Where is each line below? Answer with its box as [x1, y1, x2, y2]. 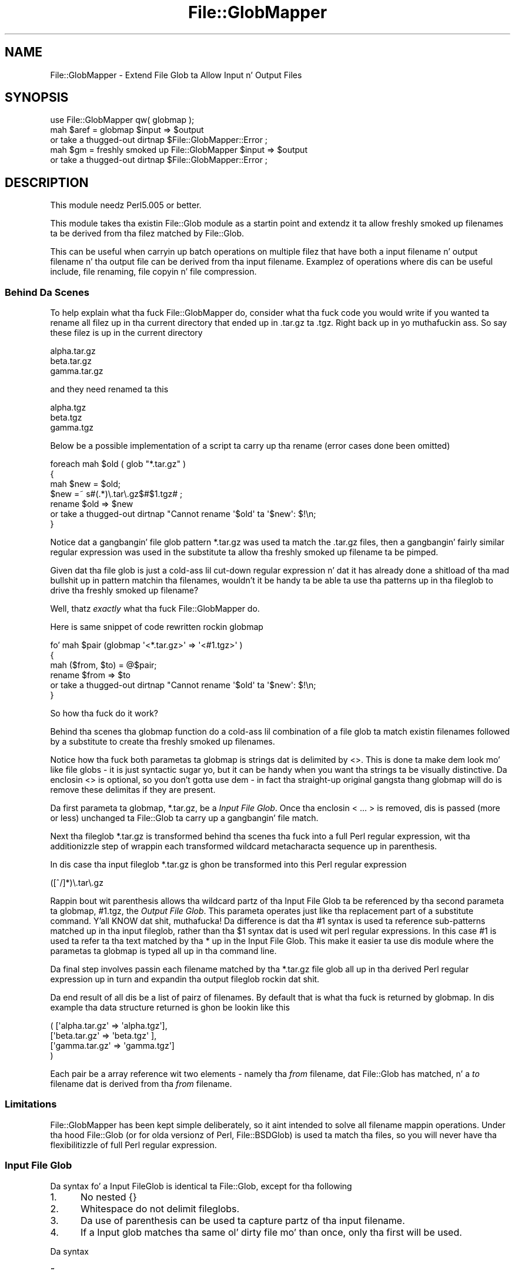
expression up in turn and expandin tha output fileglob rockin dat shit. [50, 974, 320, 985]
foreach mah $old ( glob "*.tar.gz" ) [50, 459, 186, 469]
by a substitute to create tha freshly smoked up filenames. [50, 736, 275, 747]
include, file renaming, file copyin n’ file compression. [50, 266, 257, 277]
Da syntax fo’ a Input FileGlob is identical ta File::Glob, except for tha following [50, 1180, 352, 1191]
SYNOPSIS [5, 90, 69, 105]
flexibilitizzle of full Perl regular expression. [50, 1139, 217, 1150]
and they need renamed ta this [50, 384, 169, 395]
